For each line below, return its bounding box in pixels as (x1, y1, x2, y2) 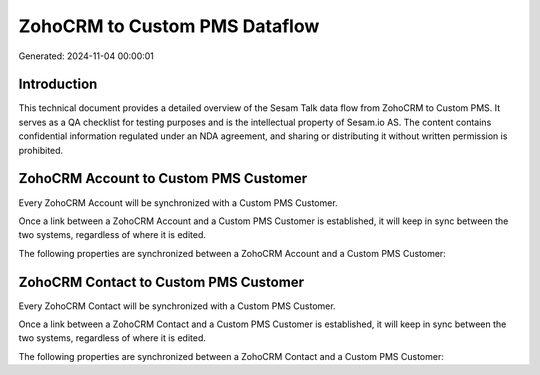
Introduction (18, 76, 98, 93)
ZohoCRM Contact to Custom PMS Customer (18, 273, 305, 290)
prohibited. (18, 144, 64, 156)
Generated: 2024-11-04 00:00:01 (18, 50, 155, 62)
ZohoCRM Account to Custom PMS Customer (18, 170, 308, 187)
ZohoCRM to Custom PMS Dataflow (18, 15, 320, 37)
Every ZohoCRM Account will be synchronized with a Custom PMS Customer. (18, 196, 339, 209)
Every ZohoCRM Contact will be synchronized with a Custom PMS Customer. (18, 300, 336, 312)
